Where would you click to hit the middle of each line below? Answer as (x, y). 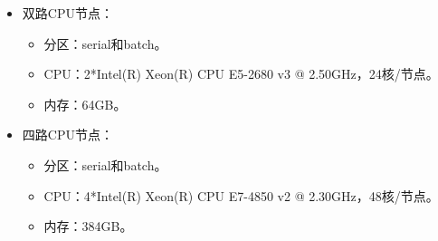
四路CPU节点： (67, 135)
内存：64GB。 (85, 104)
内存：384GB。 (88, 226)
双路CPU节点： (67, 13)
